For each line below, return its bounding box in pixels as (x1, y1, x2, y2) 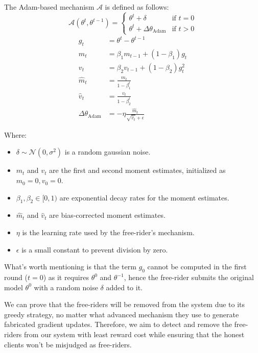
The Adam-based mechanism (4, 2, 95, 12)
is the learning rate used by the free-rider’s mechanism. (22, 227, 195, 238)
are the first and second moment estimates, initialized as (49, 165, 226, 175)
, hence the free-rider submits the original (124, 272, 254, 283)
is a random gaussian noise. (64, 146, 151, 157)
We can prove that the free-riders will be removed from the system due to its (4, 299, 245, 310)
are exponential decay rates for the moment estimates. (59, 192, 229, 203)
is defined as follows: (105, 2, 169, 12)
